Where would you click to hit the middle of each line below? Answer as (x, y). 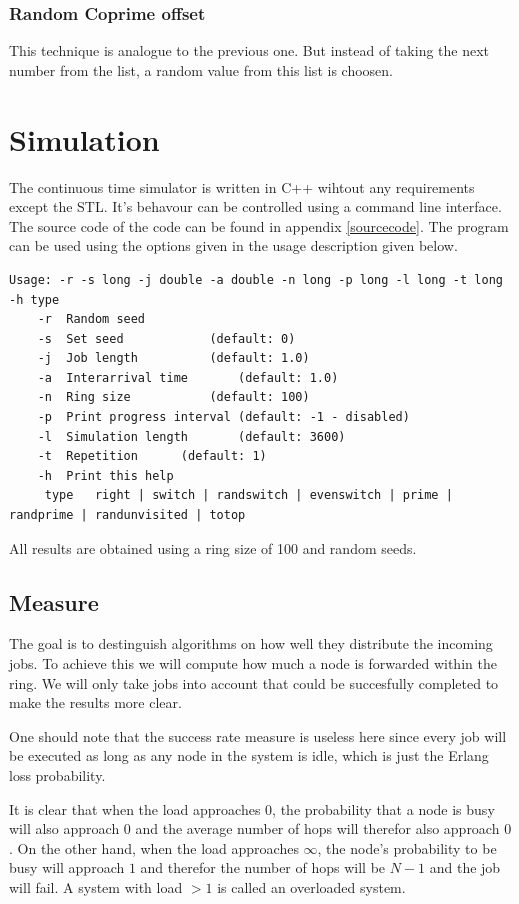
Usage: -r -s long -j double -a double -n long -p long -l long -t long (256, 279)
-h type (34, 299)
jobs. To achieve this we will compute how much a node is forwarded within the (253, 663)
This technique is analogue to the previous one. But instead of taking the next (249, 50)
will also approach (64, 828)
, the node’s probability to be (407, 847)
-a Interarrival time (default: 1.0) (188, 377)
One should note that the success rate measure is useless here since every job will (258, 735)
